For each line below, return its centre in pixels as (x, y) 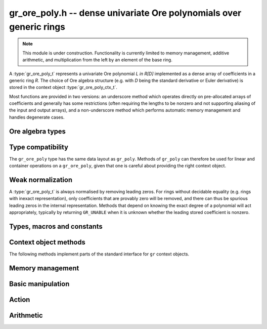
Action (20, 300)
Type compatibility (39, 147)
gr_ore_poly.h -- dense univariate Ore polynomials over (125, 13)
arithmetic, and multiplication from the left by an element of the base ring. (97, 60)
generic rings (37, 27)
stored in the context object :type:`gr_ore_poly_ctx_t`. (63, 87)
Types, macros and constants (56, 226)
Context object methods (47, 242)
